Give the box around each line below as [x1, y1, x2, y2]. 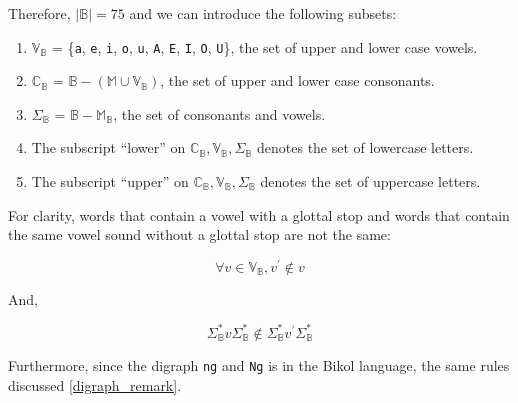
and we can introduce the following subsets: [129, 3, 397, 23]
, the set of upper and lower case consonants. [160, 70, 435, 91]
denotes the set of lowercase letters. [257, 137, 474, 158]
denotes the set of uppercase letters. [260, 171, 481, 192]
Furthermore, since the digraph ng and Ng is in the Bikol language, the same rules [8, 354, 510, 375]
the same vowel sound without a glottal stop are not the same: [8, 224, 391, 245]
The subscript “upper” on [31, 171, 189, 192]
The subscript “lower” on [31, 137, 186, 158]
